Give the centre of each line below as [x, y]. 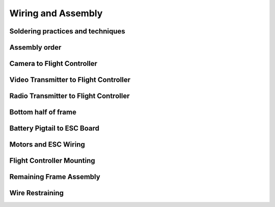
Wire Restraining [36, 193]
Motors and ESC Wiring [47, 145]
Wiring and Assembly [56, 13]
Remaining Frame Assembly [55, 177]
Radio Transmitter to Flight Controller [70, 96]
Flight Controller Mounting [52, 161]
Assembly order [35, 47]
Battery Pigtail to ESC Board [54, 129]
